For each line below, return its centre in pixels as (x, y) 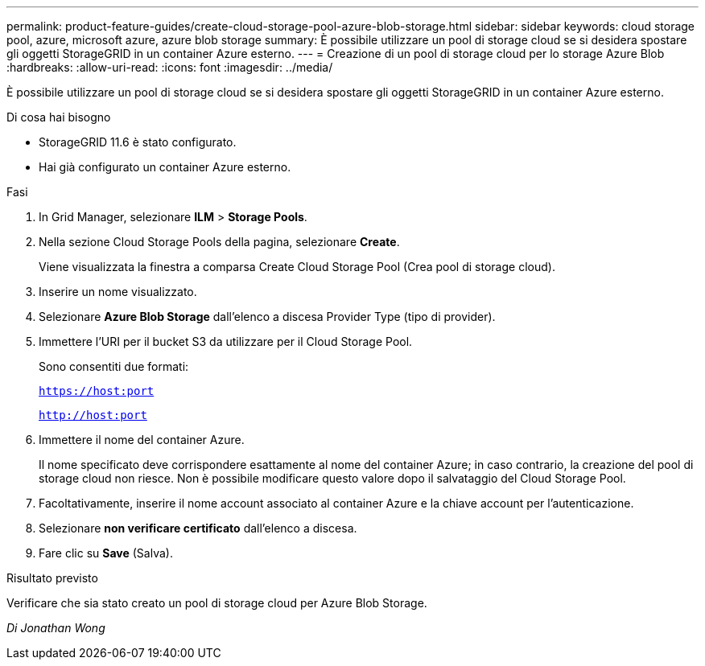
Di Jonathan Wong (56, 628)
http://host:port (93, 415)
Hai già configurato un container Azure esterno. (165, 167)
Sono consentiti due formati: (114, 366)
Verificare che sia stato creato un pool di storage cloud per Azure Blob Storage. (217, 603)
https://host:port (97, 391)
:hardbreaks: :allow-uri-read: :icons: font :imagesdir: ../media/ (170, 67)
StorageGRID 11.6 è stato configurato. (138, 142)
